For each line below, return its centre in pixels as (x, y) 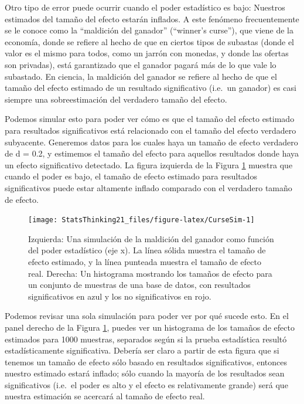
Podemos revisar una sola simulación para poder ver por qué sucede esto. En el (147, 316)
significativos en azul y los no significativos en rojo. (120, 296)
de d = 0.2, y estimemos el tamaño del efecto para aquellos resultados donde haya (152, 153)
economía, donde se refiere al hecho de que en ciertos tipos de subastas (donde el (150, 41)
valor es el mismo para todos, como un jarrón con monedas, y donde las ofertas (147, 53)
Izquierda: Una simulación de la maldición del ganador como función (151, 238)
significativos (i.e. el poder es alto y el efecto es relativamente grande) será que (146, 384)
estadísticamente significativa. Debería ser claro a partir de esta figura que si (142, 350)
